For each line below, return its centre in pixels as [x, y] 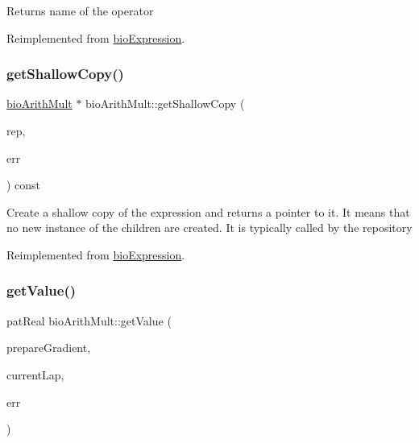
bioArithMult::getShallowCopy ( [165, 104]
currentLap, [35, 374]
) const [24, 185]
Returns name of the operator [80, 10]
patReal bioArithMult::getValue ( [89, 320]
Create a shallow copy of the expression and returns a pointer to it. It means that [208, 211]
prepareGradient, [49, 348]
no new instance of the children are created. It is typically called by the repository [209, 228]
